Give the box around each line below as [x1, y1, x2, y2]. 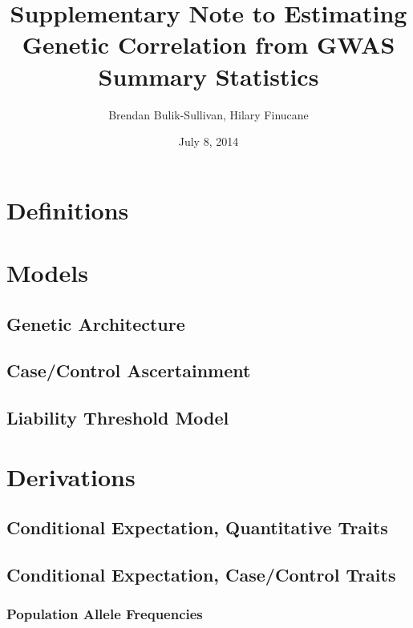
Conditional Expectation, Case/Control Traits [6, 562, 396, 587]
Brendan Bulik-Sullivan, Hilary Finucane [108, 106, 309, 123]
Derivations [6, 460, 136, 493]
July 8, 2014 [178, 133, 239, 150]
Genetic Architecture [6, 311, 185, 336]
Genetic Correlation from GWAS [22, 28, 395, 61]
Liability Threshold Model [6, 405, 229, 430]
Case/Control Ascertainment [6, 358, 251, 383]
